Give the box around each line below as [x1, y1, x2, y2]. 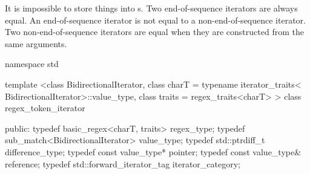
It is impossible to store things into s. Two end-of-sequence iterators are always [5, 2, 298, 14]
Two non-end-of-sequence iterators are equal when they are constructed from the [5, 25, 304, 38]
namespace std [5, 57, 59, 70]
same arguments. [5, 37, 67, 50]
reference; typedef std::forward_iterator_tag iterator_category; [5, 157, 240, 170]
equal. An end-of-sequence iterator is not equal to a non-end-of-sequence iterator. [5, 13, 306, 26]
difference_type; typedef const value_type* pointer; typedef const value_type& [5, 145, 302, 158]
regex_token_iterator [5, 101, 85, 114]
